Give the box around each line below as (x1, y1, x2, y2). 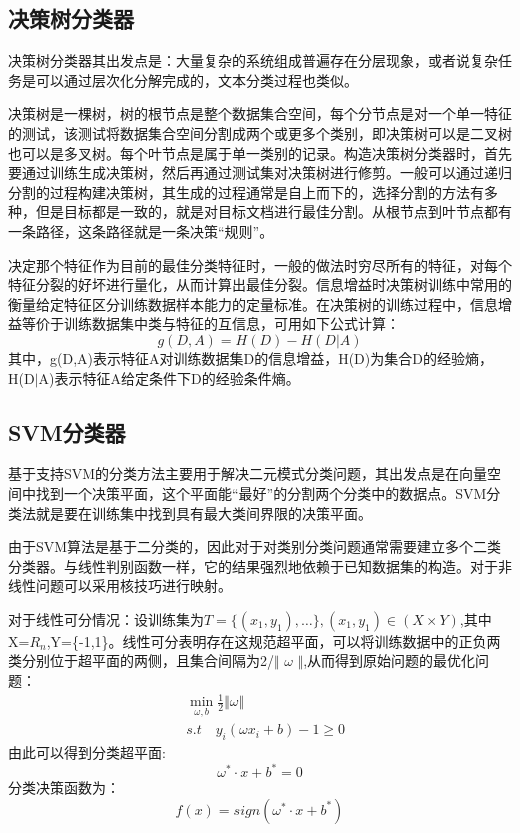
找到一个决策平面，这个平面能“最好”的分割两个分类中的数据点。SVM (35, 482, 487, 503)
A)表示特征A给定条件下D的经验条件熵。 (38, 367, 300, 388)
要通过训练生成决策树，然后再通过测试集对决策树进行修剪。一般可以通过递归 (8, 162, 512, 183)
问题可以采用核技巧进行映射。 (35, 575, 232, 596)
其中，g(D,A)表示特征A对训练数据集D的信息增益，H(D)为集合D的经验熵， (8, 347, 493, 368)
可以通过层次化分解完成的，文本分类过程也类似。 (35, 69, 358, 90)
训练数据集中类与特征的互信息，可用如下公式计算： (63, 313, 400, 334)
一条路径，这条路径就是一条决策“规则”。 (8, 220, 274, 241)
